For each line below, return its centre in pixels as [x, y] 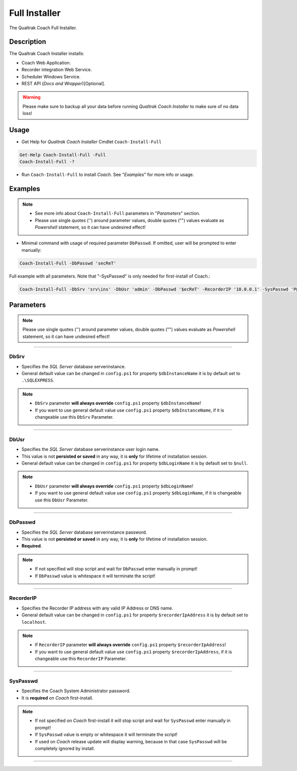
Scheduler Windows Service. [51, 76]
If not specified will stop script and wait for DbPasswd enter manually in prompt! [116, 569]
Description [28, 42]
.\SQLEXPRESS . [38, 380]
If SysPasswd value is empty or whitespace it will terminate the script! [106, 735]
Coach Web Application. [46, 62]
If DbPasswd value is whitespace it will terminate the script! [95, 576]
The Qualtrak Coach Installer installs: [47, 54]
